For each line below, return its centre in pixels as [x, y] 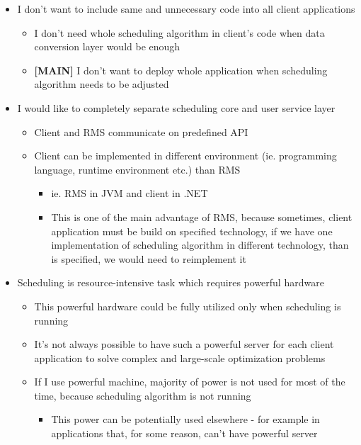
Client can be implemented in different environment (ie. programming [185, 156]
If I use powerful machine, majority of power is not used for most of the [190, 382]
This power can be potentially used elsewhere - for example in [185, 419]
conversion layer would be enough [107, 46]
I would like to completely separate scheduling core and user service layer [176, 107]
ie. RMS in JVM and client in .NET [130, 193]
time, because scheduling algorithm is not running [143, 395]
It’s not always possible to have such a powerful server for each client [184, 344]
